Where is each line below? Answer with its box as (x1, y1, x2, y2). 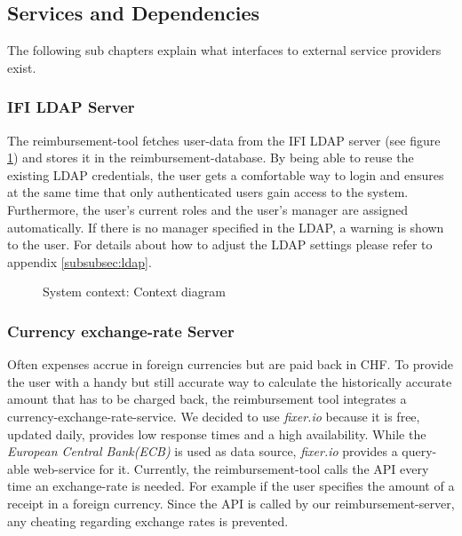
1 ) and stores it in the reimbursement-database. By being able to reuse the (7, 148, 414, 167)
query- (402, 442, 437, 461)
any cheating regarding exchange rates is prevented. (7, 511, 289, 530)
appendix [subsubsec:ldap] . (7, 252, 152, 271)
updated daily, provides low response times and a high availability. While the (7, 424, 426, 443)
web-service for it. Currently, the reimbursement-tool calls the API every (33, 459, 429, 477)
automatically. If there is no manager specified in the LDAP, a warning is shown (7, 217, 444, 236)
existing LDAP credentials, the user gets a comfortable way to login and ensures (7, 165, 444, 184)
